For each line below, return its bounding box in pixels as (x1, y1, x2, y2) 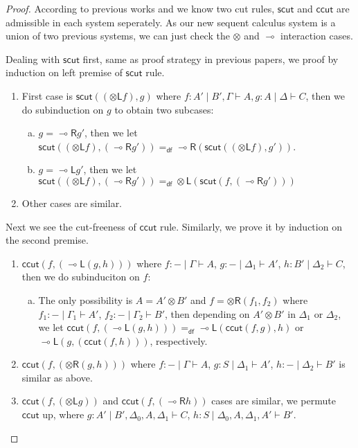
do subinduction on (21, 102, 104, 116)
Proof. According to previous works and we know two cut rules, (6, 1, 275, 15)
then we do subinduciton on (21, 269, 140, 284)
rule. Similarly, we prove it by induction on (159, 219, 342, 233)
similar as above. (21, 370, 93, 384)
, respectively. (150, 333, 208, 348)
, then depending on (164, 306, 250, 321)
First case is (21, 88, 73, 102)
